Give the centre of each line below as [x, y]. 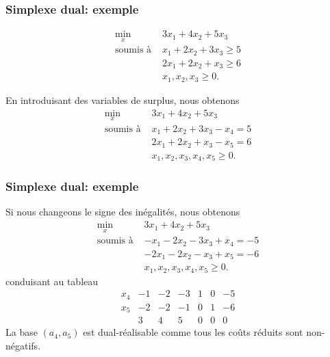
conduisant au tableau [52, 281]
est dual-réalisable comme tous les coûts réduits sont [193, 332]
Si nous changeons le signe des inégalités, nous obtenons [123, 212]
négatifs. [23, 345]
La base [22, 332]
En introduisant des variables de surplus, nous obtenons [123, 100]
